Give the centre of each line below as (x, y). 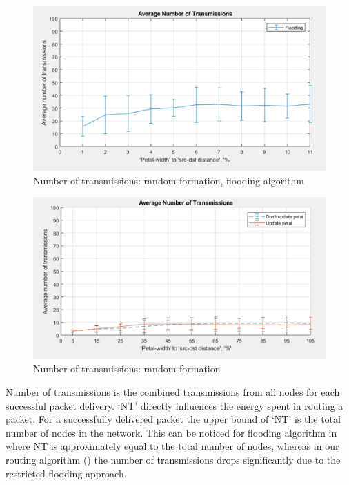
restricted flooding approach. (66, 473)
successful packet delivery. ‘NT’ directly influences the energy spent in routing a (174, 405)
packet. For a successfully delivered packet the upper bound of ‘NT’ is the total (173, 419)
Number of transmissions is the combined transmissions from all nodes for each (173, 391)
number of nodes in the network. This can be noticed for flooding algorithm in (171, 432)
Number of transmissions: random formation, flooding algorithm (169, 180)
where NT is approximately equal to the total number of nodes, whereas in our (172, 446)
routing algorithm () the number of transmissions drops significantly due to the (173, 459)
